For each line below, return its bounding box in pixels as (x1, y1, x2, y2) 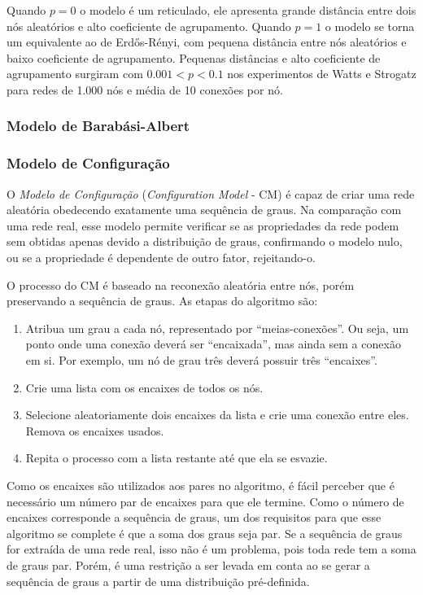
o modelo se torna (325, 17, 415, 34)
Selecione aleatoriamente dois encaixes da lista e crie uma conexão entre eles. (25, 406, 409, 423)
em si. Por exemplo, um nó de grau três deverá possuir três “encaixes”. (25, 351, 377, 368)
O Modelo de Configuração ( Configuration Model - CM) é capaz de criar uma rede (7, 185, 415, 202)
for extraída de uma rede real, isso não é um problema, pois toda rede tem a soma (7, 540, 416, 558)
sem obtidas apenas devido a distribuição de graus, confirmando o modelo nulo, (7, 233, 403, 250)
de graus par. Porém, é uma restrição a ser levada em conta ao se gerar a (7, 556, 370, 573)
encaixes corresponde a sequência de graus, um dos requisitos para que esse (7, 509, 382, 526)
